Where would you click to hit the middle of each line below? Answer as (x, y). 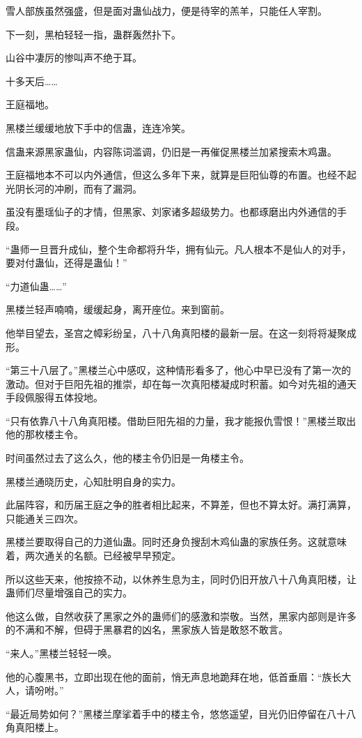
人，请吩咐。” (35, 690)
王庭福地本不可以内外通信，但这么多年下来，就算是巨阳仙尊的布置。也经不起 (181, 175)
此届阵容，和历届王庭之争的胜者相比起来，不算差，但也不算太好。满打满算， (181, 505)
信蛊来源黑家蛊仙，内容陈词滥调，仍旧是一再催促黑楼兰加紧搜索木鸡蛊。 (171, 151)
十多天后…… (32, 81)
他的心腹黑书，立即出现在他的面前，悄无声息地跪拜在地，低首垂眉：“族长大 (179, 676)
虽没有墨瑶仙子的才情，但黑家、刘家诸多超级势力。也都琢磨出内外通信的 (171, 212)
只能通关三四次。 (45, 518)
